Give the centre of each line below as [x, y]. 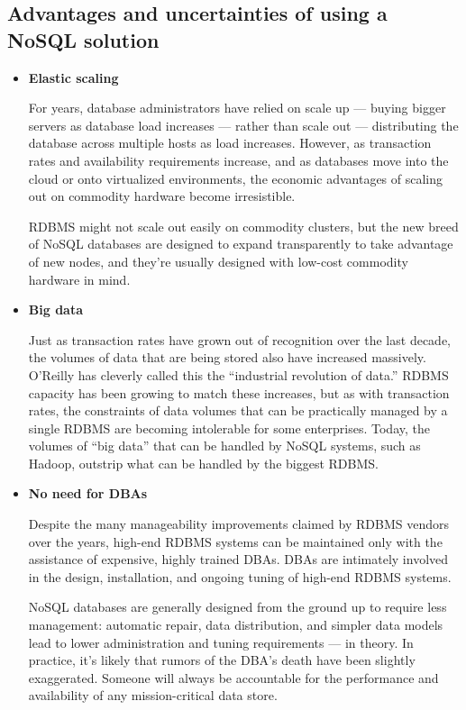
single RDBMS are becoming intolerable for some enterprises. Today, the [229, 428]
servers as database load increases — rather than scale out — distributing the [243, 125]
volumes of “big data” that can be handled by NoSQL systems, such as [224, 446]
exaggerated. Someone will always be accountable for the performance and [233, 677]
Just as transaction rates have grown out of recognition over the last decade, [239, 339]
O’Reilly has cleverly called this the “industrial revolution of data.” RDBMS [238, 374]
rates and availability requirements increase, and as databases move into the [238, 160]
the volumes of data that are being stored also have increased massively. [227, 357]
